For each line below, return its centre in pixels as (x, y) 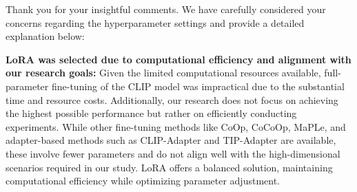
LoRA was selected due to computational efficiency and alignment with (178, 59)
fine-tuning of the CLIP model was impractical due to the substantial (198, 86)
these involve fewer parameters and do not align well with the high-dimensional (173, 153)
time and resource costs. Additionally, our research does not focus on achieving (172, 99)
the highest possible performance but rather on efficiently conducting (151, 113)
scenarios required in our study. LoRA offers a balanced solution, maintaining (169, 167)
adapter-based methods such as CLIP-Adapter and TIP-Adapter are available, (171, 140)
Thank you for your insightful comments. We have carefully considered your (166, 9)
